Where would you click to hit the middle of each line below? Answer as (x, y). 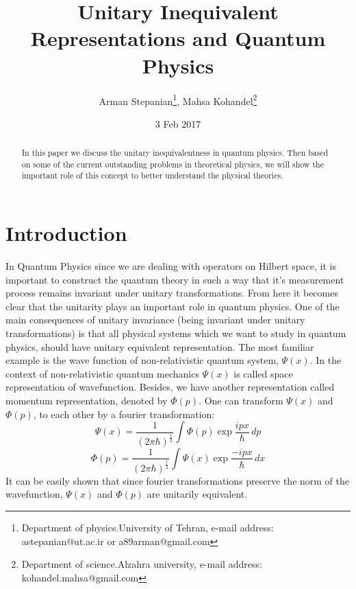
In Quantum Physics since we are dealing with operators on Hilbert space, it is (171, 266)
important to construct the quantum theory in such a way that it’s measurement (175, 279)
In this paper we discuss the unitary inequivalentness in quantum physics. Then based (175, 153)
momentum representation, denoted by (87, 400)
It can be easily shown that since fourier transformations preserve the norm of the (177, 480)
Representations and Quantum (178, 38)
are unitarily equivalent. (197, 494)
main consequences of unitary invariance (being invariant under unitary (155, 320)
